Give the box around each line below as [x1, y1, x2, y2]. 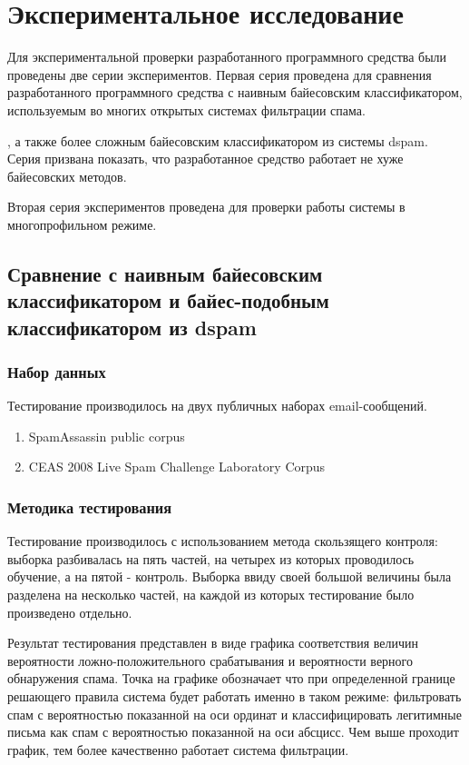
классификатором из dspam [7, 313, 257, 341]
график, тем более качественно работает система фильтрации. [7, 740, 349, 759]
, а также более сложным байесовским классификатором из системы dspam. [7, 131, 428, 150]
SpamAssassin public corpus [28, 426, 185, 445]
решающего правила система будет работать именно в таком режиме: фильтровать [7, 687, 462, 705]
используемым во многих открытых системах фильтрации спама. [7, 100, 366, 119]
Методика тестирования [7, 495, 172, 518]
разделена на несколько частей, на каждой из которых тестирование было [7, 585, 415, 604]
